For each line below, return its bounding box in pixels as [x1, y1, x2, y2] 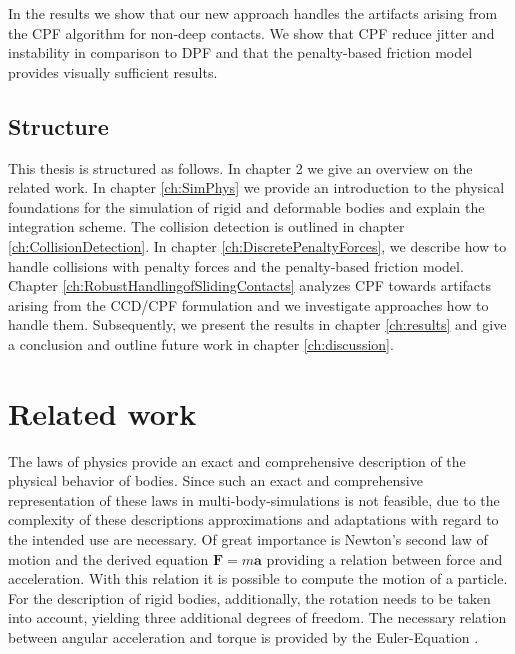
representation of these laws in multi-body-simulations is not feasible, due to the [8, 489, 500, 510]
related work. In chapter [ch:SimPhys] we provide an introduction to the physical [8, 177, 505, 198]
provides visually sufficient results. [8, 61, 218, 82]
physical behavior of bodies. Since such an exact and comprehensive [8, 470, 423, 491]
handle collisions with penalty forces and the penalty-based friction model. [8, 255, 464, 276]
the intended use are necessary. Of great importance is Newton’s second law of [8, 529, 488, 550]
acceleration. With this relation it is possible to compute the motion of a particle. [8, 568, 508, 589]
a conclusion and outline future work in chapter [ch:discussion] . [8, 333, 394, 354]
